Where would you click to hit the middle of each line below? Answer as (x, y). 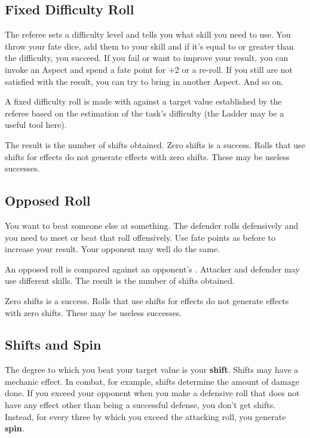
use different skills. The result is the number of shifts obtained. (120, 281)
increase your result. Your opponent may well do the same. (113, 249)
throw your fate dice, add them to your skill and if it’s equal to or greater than (149, 46)
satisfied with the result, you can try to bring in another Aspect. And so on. (144, 81)
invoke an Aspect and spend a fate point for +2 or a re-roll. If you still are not (149, 69)
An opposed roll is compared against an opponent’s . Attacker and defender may (152, 269)
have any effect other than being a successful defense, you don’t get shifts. (140, 405)
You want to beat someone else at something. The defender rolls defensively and (152, 225)
